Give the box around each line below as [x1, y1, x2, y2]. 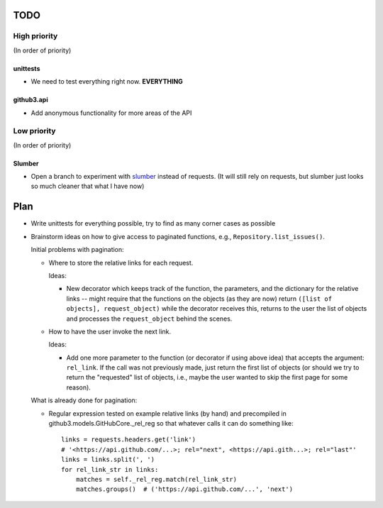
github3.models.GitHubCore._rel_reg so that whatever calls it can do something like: [48, 419, 294, 428]
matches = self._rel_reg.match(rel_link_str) [75, 475, 238, 483]
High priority [13, 31, 58, 41]
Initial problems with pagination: [30, 245, 124, 254]
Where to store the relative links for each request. [48, 258, 194, 267]
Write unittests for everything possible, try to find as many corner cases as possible [30, 219, 276, 228]
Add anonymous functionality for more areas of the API [30, 109, 192, 117]
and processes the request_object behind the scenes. [66, 314, 233, 323]
